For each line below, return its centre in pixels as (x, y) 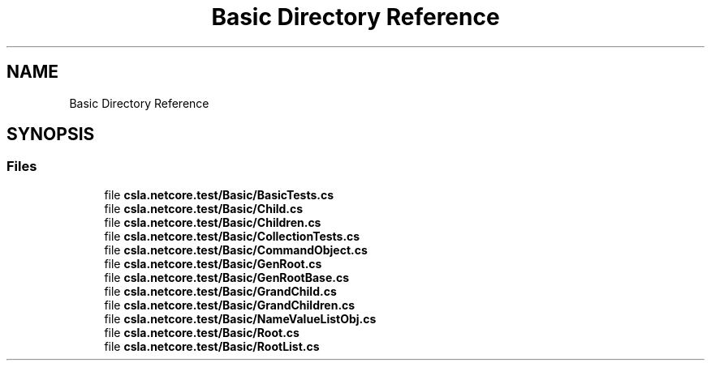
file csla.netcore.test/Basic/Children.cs (213, 222)
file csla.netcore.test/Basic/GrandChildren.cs (230, 305)
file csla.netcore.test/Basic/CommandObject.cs (236, 250)
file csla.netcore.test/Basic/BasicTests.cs (219, 194)
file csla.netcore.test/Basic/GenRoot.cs (213, 263)
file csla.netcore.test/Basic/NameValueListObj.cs (240, 318)
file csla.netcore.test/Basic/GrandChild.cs (220, 291)
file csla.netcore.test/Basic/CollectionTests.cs (232, 236)
